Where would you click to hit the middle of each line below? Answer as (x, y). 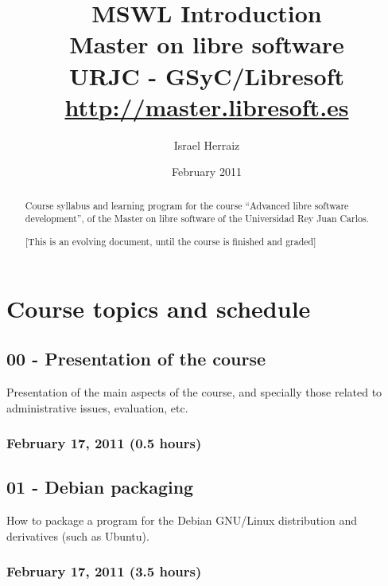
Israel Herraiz (207, 145)
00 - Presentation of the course (136, 359)
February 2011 (207, 172)
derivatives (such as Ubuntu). (78, 535)
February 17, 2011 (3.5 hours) (104, 571)
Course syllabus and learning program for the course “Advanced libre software (187, 205)
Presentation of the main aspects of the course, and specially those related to (194, 391)
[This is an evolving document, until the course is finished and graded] (171, 241)
